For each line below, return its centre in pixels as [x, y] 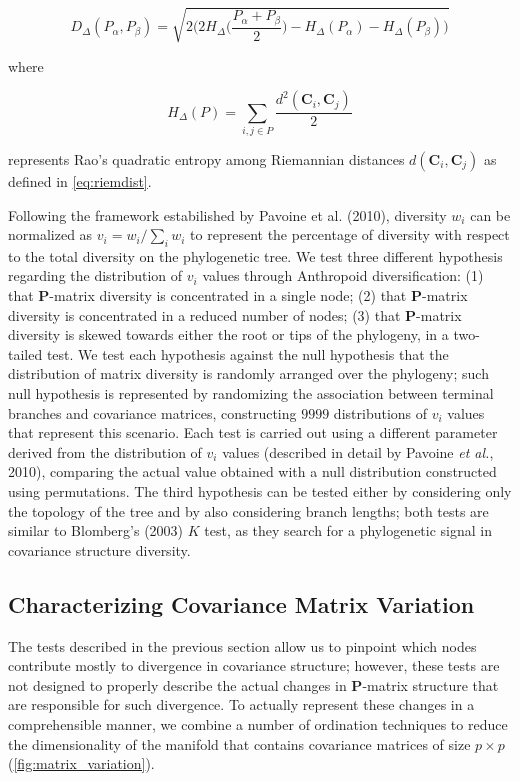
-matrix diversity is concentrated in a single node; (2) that [228, 295]
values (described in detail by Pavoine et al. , [358, 451]
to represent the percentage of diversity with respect [350, 234]
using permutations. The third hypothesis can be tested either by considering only [260, 491]
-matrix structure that [430, 684]
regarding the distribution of [95, 275]
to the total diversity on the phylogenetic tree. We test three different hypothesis [255, 255]
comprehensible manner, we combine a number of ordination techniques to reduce [258, 723]
